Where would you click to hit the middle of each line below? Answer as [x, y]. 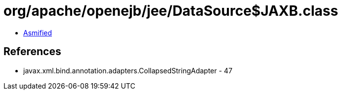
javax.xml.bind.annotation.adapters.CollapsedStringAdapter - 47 [128, 70]
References [32, 52]
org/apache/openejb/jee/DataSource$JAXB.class [171, 11]
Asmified [38, 32]
